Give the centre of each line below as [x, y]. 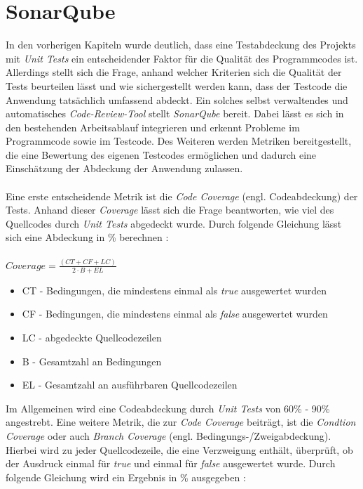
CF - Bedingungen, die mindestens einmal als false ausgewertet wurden [175, 314]
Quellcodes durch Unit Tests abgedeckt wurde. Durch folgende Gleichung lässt [174, 223]
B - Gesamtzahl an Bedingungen [92, 361]
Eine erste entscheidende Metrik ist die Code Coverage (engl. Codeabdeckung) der [182, 196]
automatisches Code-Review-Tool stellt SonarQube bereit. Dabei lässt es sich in [175, 113]
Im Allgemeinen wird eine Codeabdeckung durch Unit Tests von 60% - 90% [168, 408]
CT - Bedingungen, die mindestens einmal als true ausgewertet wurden [174, 290]
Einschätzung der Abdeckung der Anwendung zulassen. [124, 168]
